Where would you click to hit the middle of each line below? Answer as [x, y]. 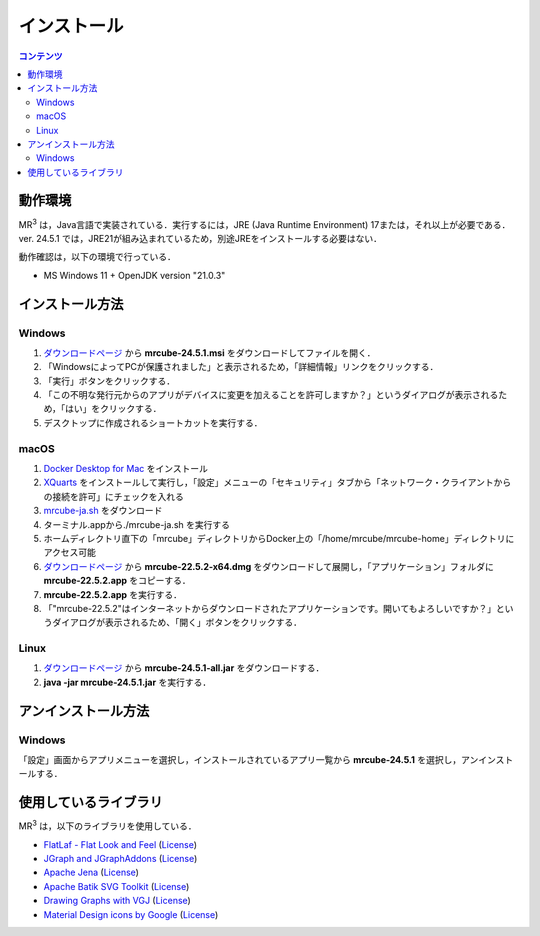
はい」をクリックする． [113, 409]
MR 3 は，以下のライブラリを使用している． [107, 825]
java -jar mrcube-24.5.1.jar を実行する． [127, 682]
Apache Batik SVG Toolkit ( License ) [116, 886]
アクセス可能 [70, 552]
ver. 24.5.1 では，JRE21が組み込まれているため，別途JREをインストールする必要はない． [200, 238]
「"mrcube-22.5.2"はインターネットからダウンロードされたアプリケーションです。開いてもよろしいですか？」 [270, 608]
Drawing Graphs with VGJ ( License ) [117, 901]
